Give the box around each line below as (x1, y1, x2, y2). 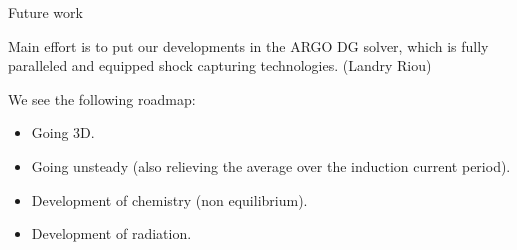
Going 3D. (31, 122, 95, 143)
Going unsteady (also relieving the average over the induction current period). (31, 155, 511, 176)
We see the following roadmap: (8, 88, 196, 109)
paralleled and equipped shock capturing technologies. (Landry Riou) (8, 55, 432, 76)
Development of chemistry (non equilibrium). (31, 189, 308, 210)
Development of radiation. (31, 223, 192, 244)
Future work (8, 2, 83, 22)
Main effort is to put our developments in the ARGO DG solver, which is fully (8, 35, 489, 56)
